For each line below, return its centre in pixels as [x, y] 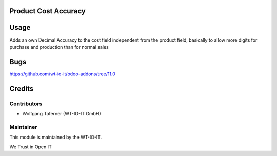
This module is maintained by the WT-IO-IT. [56, 137]
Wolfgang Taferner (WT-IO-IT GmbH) [62, 113]
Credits [22, 89]
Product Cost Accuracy [47, 11]
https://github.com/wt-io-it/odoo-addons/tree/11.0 [62, 74]
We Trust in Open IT [31, 147]
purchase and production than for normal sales [59, 47]
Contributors [26, 104]
